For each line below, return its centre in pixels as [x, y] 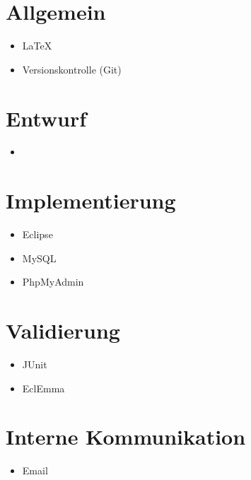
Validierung [63, 330]
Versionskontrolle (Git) [72, 69]
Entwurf [46, 118]
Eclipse [37, 234]
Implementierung [91, 200]
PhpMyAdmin [53, 282]
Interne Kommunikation [126, 437]
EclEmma [43, 388]
